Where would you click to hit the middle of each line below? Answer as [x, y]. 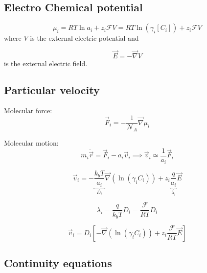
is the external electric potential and [84, 38]
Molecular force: [28, 110]
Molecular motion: [31, 143]
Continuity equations [58, 263]
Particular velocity [52, 90]
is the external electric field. [46, 63]
